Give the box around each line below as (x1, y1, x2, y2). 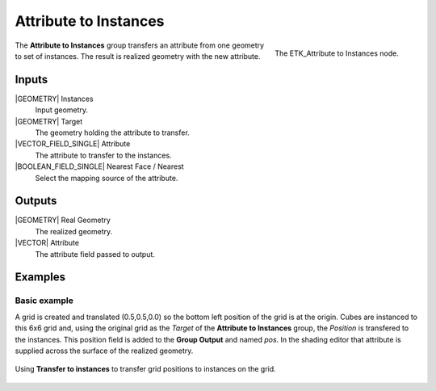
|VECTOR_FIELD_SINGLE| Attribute (15, 139, 131, 149)
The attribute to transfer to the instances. (35, 150, 173, 160)
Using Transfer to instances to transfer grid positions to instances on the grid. (15, 364, 276, 374)
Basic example (15, 295, 74, 306)
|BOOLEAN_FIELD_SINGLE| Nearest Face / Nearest (15, 162, 185, 171)
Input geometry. (35, 105, 89, 115)
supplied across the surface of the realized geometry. (15, 346, 194, 355)
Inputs (15, 73, 48, 86)
